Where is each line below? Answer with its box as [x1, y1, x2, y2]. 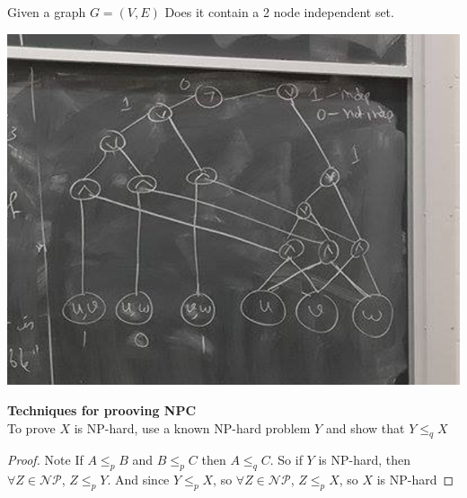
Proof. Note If [7, 450, 84, 469]
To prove [7, 418, 56, 437]
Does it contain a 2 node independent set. [164, 3, 394, 21]
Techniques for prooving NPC [7, 400, 197, 419]
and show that [325, 418, 405, 437]
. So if [269, 450, 303, 469]
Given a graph [7, 3, 86, 21]
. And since [107, 470, 170, 489]
